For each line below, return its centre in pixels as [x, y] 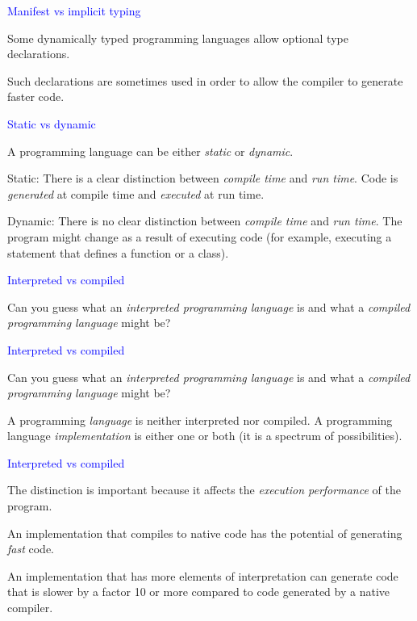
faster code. [36, 97]
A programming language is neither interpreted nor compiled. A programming [200, 420]
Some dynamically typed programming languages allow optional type [178, 38]
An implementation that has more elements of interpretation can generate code [203, 575]
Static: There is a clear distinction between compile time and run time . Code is [203, 178]
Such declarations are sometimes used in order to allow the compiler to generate [205, 80]
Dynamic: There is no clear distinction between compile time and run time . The [205, 221]
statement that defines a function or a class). [118, 252]
